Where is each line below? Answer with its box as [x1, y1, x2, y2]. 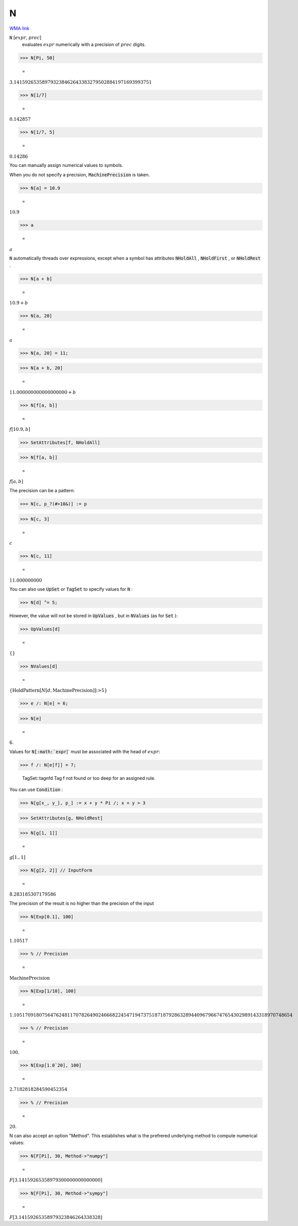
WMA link [9, 25, 30, 31]
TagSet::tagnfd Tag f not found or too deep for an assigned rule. [22, 775, 156, 781]
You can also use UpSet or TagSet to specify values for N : [9, 586, 133, 592]
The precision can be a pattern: [9, 488, 75, 494]
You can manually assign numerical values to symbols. [9, 162, 123, 168]
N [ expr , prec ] [9, 34, 41, 40]
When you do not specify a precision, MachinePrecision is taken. [9, 171, 150, 178]
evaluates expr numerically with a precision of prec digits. [22, 41, 146, 48]
